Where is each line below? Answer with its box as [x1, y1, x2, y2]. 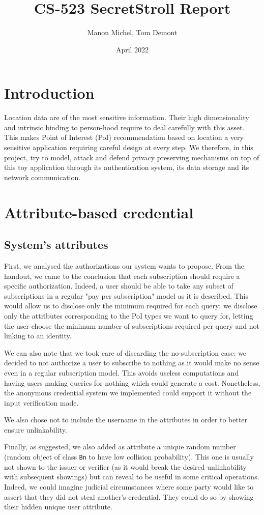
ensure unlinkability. [4, 424, 67, 435]
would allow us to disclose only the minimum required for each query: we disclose [4, 300, 257, 311]
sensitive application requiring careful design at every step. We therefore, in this [4, 142, 253, 153]
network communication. [4, 171, 81, 182]
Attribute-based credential [4, 202, 194, 222]
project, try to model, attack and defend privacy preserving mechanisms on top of [4, 152, 259, 162]
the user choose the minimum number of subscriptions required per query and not [4, 320, 259, 331]
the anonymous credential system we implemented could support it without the [4, 387, 252, 398]
